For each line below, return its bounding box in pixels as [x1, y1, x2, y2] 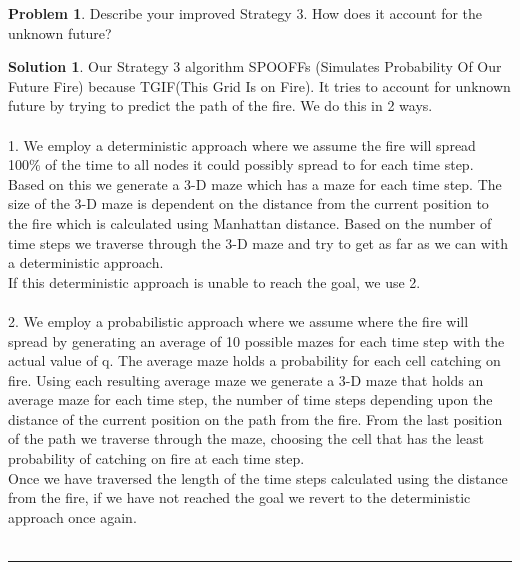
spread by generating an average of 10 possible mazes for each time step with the [8, 330, 505, 351]
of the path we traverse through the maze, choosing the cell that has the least [8, 428, 484, 449]
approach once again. [8, 506, 137, 527]
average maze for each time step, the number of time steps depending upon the [8, 389, 493, 410]
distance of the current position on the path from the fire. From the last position [8, 408, 503, 429]
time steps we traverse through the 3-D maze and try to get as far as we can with [8, 232, 509, 253]
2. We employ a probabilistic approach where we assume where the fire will [8, 310, 469, 331]
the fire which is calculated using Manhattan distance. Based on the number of [8, 212, 492, 233]
